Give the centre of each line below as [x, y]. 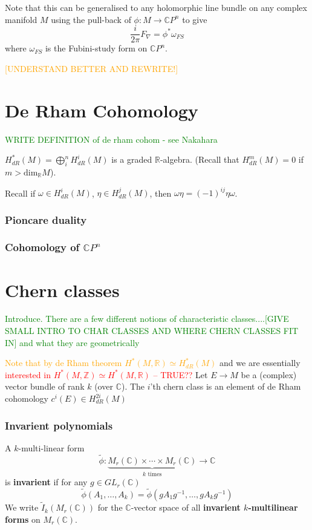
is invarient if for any [46, 482]
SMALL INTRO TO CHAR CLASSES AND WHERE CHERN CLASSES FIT [152, 331]
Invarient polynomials [59, 425]
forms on [23, 519]
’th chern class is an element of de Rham [226, 386]
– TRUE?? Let [180, 374]
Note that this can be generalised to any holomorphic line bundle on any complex [156, 7]
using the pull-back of [91, 19]
